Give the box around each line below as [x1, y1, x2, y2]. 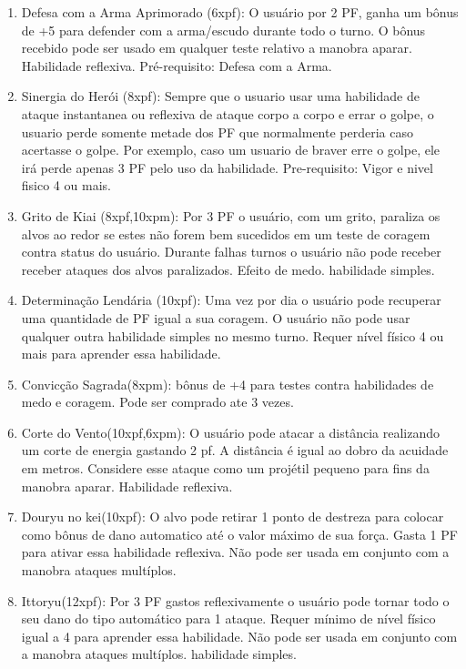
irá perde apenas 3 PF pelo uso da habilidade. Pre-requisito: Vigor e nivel [21, 157, 433, 177]
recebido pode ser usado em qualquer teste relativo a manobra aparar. [21, 38, 412, 57]
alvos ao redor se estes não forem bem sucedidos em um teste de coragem [21, 224, 431, 243]
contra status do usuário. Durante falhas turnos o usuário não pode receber [21, 242, 441, 261]
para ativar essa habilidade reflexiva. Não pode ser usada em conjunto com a [21, 542, 450, 562]
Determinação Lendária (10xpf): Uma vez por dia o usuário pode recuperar [21, 290, 441, 309]
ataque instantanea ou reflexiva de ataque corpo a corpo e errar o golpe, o [21, 104, 434, 123]
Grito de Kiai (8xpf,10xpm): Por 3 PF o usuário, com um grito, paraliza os [21, 206, 441, 225]
